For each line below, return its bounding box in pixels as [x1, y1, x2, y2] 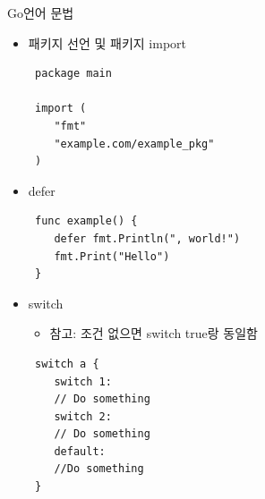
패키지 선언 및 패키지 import [28, 33, 187, 52]
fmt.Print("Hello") [54, 249, 170, 263]
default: [54, 444, 106, 458]
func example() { [34, 215, 138, 228]
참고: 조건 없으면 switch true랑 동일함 [49, 324, 258, 343]
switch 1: [54, 375, 112, 388]
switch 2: [54, 410, 112, 423]
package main [34, 67, 112, 80]
